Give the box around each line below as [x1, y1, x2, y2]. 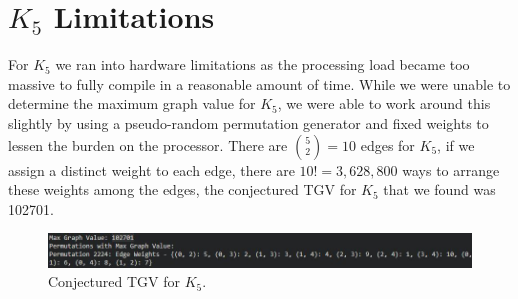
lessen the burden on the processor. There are [8, 134, 288, 155]
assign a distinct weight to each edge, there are [8, 159, 295, 180]
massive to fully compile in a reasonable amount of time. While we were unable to [8, 73, 511, 94]
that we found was [383, 179, 496, 200]
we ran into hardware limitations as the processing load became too [55, 54, 470, 75]
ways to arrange [402, 159, 500, 180]
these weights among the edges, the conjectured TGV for [8, 179, 357, 200]
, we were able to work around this [277, 93, 491, 114]
